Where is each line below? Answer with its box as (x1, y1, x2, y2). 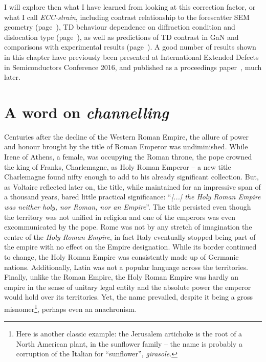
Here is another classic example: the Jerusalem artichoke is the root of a (16, 328, 242, 339)
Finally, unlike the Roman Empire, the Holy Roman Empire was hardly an (4, 271, 239, 282)
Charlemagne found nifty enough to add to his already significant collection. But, (4, 171, 259, 182)
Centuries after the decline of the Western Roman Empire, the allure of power (4, 131, 249, 142)
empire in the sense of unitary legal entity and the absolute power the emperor (4, 281, 251, 292)
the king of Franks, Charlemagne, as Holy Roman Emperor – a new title (4, 161, 231, 172)
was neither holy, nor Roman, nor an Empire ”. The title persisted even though (4, 201, 251, 212)
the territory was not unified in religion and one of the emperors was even (4, 211, 235, 222)
